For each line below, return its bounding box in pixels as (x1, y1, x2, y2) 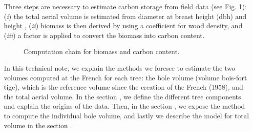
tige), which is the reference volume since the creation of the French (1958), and (4, 82, 243, 92)
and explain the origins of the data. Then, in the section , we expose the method (4, 101, 245, 111)
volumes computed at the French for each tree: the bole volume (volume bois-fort (4, 72, 247, 82)
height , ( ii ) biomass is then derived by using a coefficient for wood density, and (4, 20, 243, 31)
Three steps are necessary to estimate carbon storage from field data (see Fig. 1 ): (4, 1, 247, 11)
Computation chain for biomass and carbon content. (23, 46, 180, 57)
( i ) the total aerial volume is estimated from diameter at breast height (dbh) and (4, 11, 247, 21)
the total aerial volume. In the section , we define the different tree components (4, 91, 241, 101)
